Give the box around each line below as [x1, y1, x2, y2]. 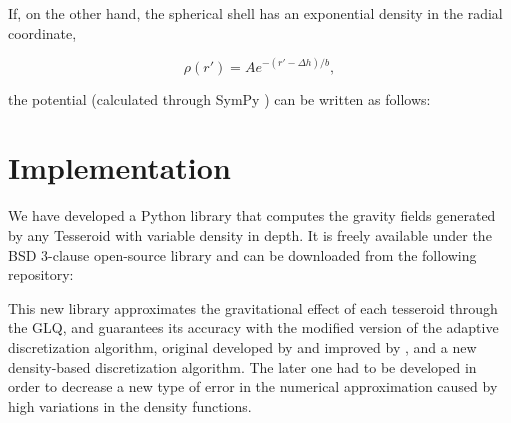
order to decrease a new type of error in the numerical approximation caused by [8, 376, 498, 397]
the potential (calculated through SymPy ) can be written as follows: [8, 88, 431, 109]
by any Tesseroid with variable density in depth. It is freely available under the [8, 225, 492, 245]
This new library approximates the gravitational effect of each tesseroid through [8, 297, 498, 318]
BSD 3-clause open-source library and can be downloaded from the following [8, 244, 477, 265]
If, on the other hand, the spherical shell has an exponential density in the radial [8, 3, 503, 23]
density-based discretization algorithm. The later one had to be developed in [8, 356, 477, 377]
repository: [8, 264, 74, 285]
